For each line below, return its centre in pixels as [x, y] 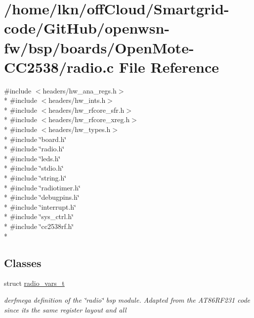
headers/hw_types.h [80, 129]
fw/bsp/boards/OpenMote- [99, 47]
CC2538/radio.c [59, 67]
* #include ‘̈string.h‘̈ [35, 178]
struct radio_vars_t [34, 283]
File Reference [169, 67]
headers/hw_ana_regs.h [80, 90]
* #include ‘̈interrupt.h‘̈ [40, 206]
